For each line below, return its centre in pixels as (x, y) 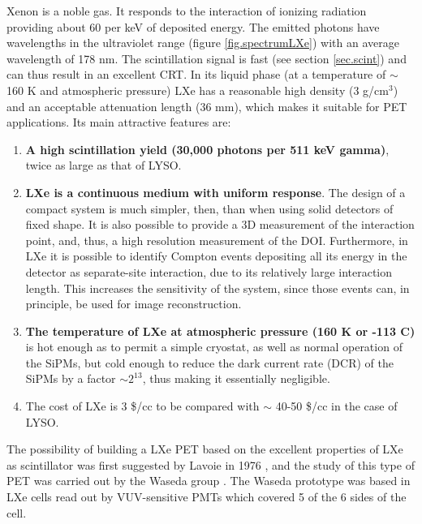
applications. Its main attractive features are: (119, 122)
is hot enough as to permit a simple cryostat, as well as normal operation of (214, 347)
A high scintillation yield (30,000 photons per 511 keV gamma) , (207, 149)
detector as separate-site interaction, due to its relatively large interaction (209, 271)
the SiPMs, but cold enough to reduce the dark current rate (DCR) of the (209, 362)
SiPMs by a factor (71, 378)
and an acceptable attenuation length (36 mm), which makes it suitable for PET (207, 106)
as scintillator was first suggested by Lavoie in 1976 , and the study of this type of (211, 464)
